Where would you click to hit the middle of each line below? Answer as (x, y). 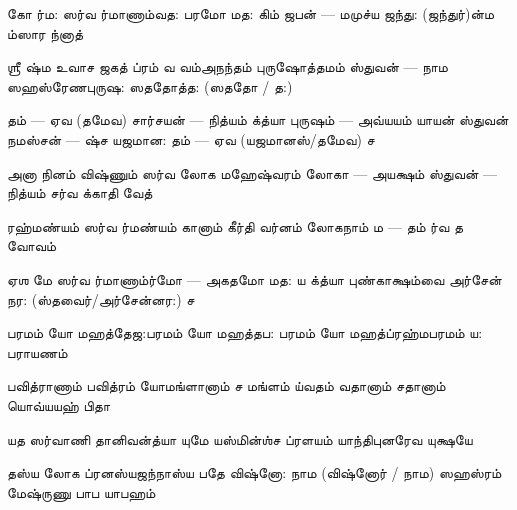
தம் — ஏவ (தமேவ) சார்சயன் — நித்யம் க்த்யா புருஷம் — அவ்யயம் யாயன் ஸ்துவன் (258, 119)
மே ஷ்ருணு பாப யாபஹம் (81, 491)
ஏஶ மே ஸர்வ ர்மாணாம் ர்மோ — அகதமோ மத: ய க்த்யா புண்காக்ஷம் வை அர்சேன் (254, 278)
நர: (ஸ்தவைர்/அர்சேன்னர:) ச (101, 298)
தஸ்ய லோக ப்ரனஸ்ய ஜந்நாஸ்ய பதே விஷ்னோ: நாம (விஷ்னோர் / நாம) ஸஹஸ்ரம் (254, 472)
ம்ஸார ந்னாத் (45, 32)
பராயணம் (37, 351)
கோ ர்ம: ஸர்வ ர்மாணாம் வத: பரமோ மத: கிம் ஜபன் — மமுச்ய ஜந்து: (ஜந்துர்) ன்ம (251, 13)
